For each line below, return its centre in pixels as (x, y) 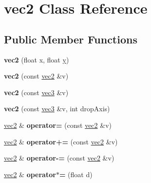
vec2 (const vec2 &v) (36, 76)
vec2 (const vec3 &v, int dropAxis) (57, 109)
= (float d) (76, 174)
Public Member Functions (71, 39)
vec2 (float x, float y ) (37, 59)
